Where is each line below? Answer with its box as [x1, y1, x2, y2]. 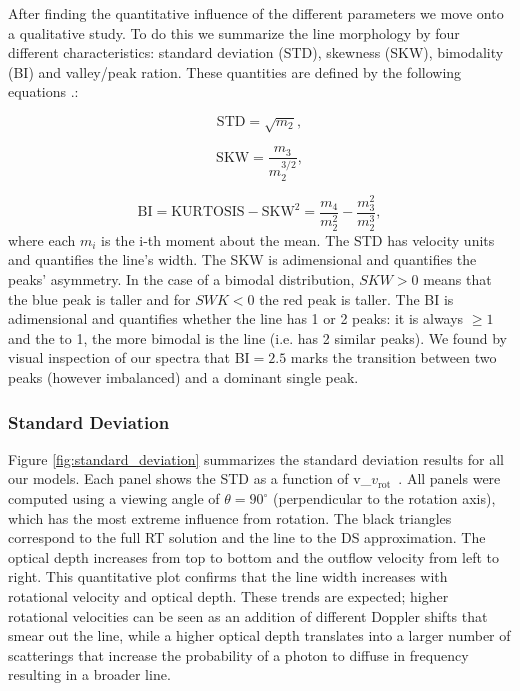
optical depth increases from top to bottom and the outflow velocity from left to [8, 546, 500, 567]
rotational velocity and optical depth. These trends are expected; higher [8, 585, 449, 606]
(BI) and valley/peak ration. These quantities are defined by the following [8, 61, 462, 82]
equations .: [8, 81, 79, 102]
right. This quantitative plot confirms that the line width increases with [8, 566, 448, 587]
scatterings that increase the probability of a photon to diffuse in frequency [8, 644, 469, 665]
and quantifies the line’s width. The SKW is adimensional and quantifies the [8, 249, 477, 270]
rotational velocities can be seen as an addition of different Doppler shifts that [8, 605, 488, 626]
